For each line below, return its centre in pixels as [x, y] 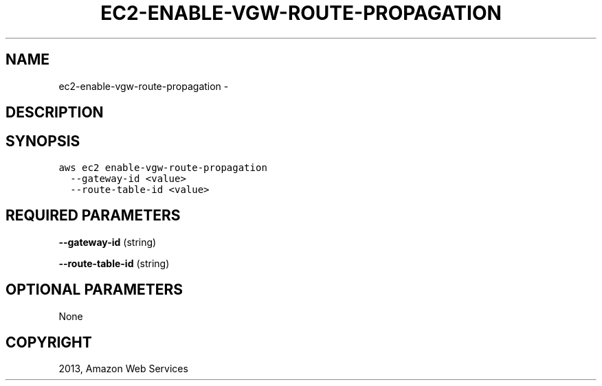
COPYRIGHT [49, 342]
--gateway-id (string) [108, 242]
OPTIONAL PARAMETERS [94, 290]
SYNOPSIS [43, 141]
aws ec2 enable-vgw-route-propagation [163, 167]
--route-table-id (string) [114, 263]
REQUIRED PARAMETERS [93, 216]
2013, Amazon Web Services [123, 369]
